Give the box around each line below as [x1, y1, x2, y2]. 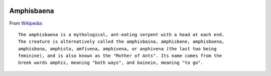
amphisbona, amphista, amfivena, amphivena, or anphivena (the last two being [18, 46, 217, 51]
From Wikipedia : [9, 20, 43, 26]
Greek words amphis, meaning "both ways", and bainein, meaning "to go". [18, 60, 204, 65]
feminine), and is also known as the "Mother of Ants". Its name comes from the [18, 53, 222, 59]
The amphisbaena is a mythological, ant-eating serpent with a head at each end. [18, 32, 225, 37]
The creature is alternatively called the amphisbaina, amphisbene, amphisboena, [18, 39, 225, 45]
